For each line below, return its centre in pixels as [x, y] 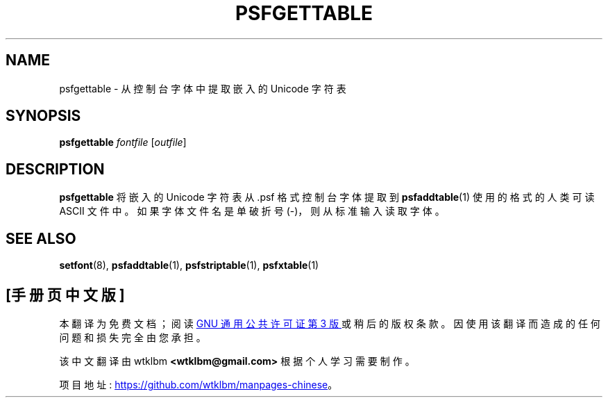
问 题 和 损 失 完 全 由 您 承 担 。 [133, 337]
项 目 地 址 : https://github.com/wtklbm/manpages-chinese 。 [199, 384]
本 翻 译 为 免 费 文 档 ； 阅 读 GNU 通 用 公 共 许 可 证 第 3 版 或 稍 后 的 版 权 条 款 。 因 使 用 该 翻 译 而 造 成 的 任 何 [330, 323]
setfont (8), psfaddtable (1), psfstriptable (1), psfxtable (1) [189, 265]
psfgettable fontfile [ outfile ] [123, 142]
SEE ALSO [41, 238]
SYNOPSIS [43, 116]
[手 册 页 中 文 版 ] [65, 295]
